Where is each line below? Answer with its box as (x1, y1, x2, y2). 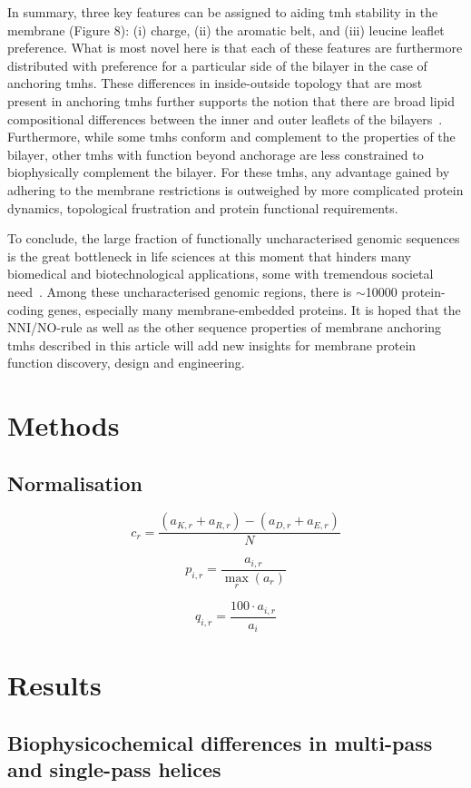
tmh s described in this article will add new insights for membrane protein (7, 335, 417, 354)
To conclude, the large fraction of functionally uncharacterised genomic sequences (7, 229, 460, 248)
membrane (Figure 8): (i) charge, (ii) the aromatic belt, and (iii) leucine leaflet (7, 20, 445, 39)
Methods (7, 407, 120, 444)
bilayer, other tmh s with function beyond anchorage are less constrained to (7, 144, 424, 163)
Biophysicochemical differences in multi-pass (7, 728, 433, 756)
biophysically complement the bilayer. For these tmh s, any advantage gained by (7, 163, 450, 182)
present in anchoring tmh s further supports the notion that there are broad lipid (7, 91, 456, 110)
